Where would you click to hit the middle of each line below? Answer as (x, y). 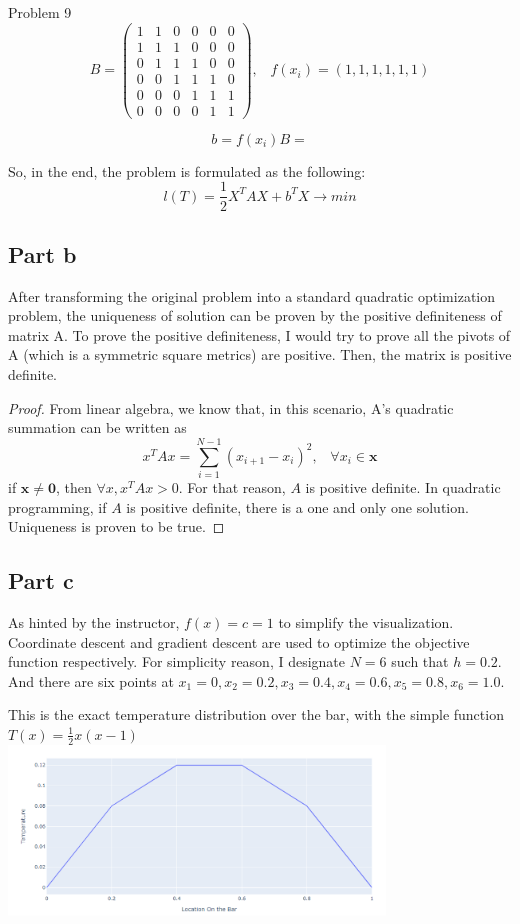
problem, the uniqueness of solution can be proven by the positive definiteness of (255, 315)
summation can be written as (97, 427)
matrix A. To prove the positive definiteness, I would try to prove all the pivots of (259, 334)
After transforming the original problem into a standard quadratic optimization (252, 295)
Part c (41, 580)
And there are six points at (91, 680)
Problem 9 (40, 12)
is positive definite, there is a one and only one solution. (297, 506)
